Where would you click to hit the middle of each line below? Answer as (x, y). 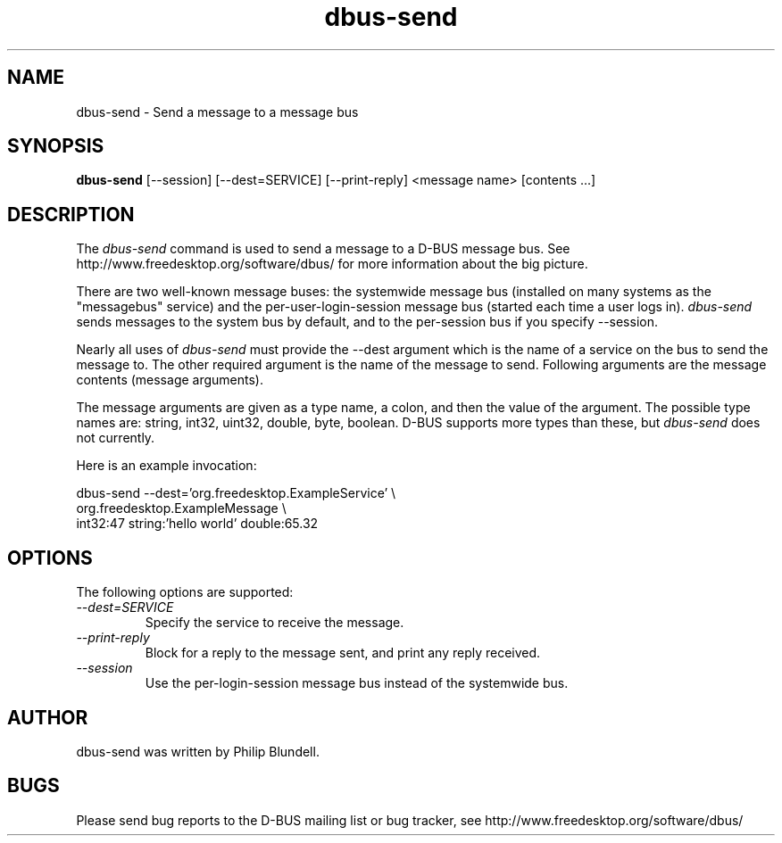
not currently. (116, 438)
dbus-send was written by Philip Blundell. (198, 751)
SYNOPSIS (56, 146)
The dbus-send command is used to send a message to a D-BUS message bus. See (323, 249)
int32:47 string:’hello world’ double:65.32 (197, 524)
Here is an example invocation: (166, 466)
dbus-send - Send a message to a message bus (217, 112)
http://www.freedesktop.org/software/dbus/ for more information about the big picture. (332, 264)
